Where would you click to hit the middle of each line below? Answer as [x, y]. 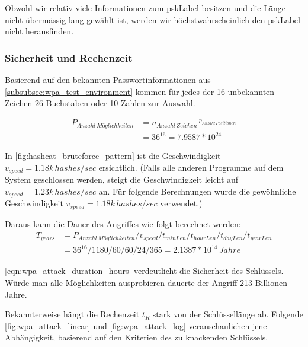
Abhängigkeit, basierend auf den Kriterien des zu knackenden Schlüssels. [137, 337]
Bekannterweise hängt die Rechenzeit [72, 314]
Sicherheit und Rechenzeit [69, 57]
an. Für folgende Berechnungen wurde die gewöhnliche [197, 191]
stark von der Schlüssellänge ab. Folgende [228, 314]
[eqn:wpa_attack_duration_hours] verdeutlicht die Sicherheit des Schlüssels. [144, 271]
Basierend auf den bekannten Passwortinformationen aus [108, 79]
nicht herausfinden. [39, 31]
